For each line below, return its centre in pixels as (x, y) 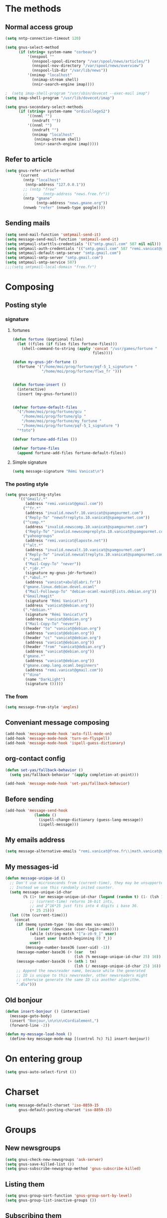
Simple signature (30, 462)
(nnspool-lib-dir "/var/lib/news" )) (70, 71)
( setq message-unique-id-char (41, 892)
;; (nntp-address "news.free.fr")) (67, 194)
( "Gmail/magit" (39, 596)
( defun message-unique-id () (35, 878)
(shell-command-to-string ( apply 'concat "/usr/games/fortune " (89, 348)
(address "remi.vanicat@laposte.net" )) (66, 541)
